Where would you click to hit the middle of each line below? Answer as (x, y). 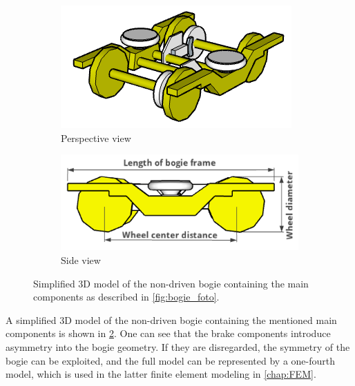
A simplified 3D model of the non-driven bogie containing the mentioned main (171, 319)
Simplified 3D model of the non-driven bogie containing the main (171, 283)
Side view (81, 260)
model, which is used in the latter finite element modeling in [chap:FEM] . (161, 374)
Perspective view (96, 138)
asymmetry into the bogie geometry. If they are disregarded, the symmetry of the (178, 346)
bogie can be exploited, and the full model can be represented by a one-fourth (170, 360)
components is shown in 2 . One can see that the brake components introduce (168, 333)
